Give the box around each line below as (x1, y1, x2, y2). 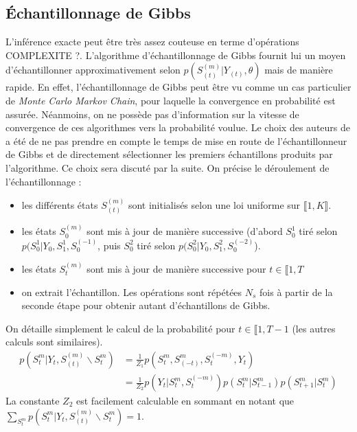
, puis (97, 238, 121, 252)
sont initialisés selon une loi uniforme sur (128, 197, 301, 212)
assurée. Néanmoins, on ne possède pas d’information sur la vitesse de (5, 106, 299, 121)
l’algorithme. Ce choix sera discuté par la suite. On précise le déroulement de (5, 160, 330, 174)
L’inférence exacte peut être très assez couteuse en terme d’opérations (5, 34, 299, 49)
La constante (5, 394, 60, 408)
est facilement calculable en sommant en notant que (76, 394, 295, 408)
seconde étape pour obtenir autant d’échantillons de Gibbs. (21, 298, 270, 312)
